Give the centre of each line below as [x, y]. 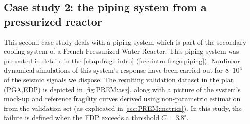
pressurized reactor [53, 21]
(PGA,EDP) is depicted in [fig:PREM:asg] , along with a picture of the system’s [122, 89]
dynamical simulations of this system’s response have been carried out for [114, 70]
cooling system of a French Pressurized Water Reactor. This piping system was [122, 51]
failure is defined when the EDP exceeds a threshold [82, 117]
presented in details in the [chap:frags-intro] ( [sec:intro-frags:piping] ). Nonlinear [122, 60]
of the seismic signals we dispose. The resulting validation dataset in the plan [119, 79]
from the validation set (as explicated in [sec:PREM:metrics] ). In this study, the [123, 108]
